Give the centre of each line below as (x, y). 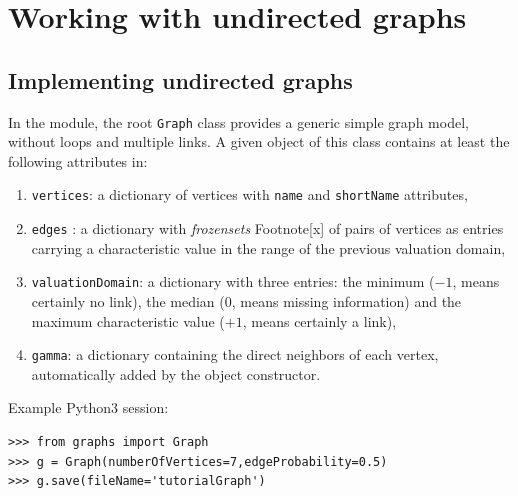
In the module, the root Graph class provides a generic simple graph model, (238, 121)
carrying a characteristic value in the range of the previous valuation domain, (268, 247)
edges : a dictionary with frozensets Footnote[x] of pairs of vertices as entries (267, 228)
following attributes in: (78, 160)
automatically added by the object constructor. (176, 373)
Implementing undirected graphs (180, 79)
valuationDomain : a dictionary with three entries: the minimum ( (233, 281)
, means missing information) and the (346, 300)
